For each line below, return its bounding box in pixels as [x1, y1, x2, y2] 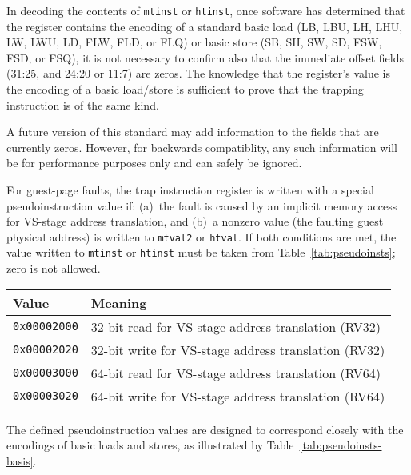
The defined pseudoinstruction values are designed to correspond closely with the [6, 421, 404, 437]
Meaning [90, 293, 147, 312]
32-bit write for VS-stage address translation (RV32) [90, 340, 385, 359]
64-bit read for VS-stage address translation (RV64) [90, 363, 381, 382]
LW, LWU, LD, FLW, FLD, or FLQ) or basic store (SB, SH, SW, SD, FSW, [6, 34, 382, 50]
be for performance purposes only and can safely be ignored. [6, 154, 302, 171]
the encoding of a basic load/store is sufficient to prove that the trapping [6, 81, 364, 98]
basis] [6, 452, 34, 469]
